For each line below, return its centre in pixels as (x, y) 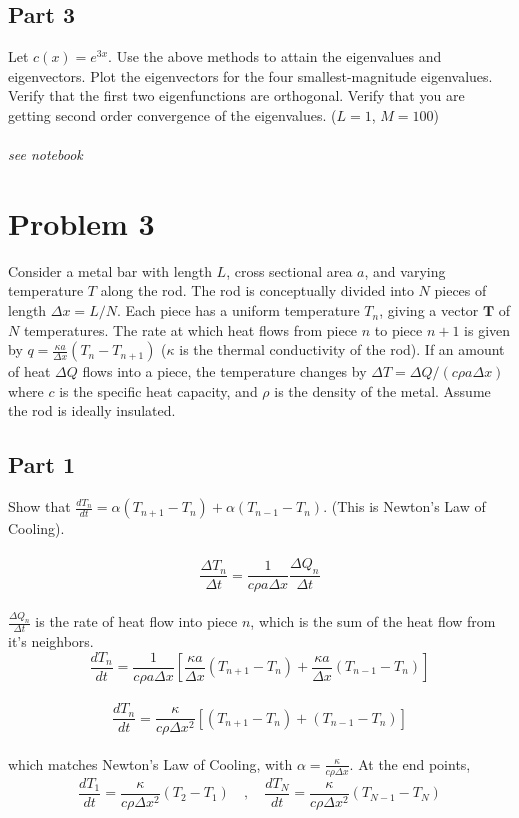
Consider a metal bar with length (110, 270)
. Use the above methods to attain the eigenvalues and (275, 56)
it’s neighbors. (51, 640)
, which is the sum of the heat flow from (373, 621)
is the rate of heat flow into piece (136, 621)
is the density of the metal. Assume (382, 390)
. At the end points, (410, 763)
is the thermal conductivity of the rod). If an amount (342, 349)
